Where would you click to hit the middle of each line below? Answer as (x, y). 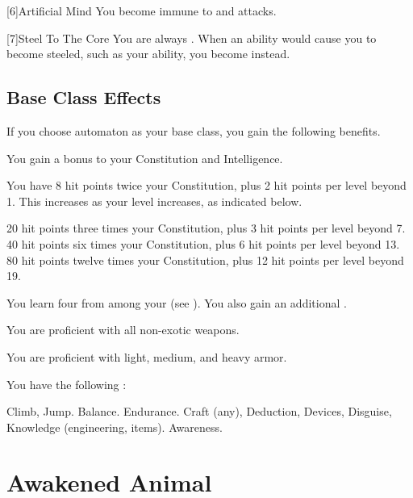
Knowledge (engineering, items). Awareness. (115, 427)
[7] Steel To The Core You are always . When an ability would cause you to (192, 38)
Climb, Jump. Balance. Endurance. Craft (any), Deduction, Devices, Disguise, (199, 411)
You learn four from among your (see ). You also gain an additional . (177, 302)
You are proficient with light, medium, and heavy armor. (147, 356)
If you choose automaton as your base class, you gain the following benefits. (194, 130)
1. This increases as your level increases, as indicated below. (154, 201)
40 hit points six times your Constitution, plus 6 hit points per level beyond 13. (203, 243)
